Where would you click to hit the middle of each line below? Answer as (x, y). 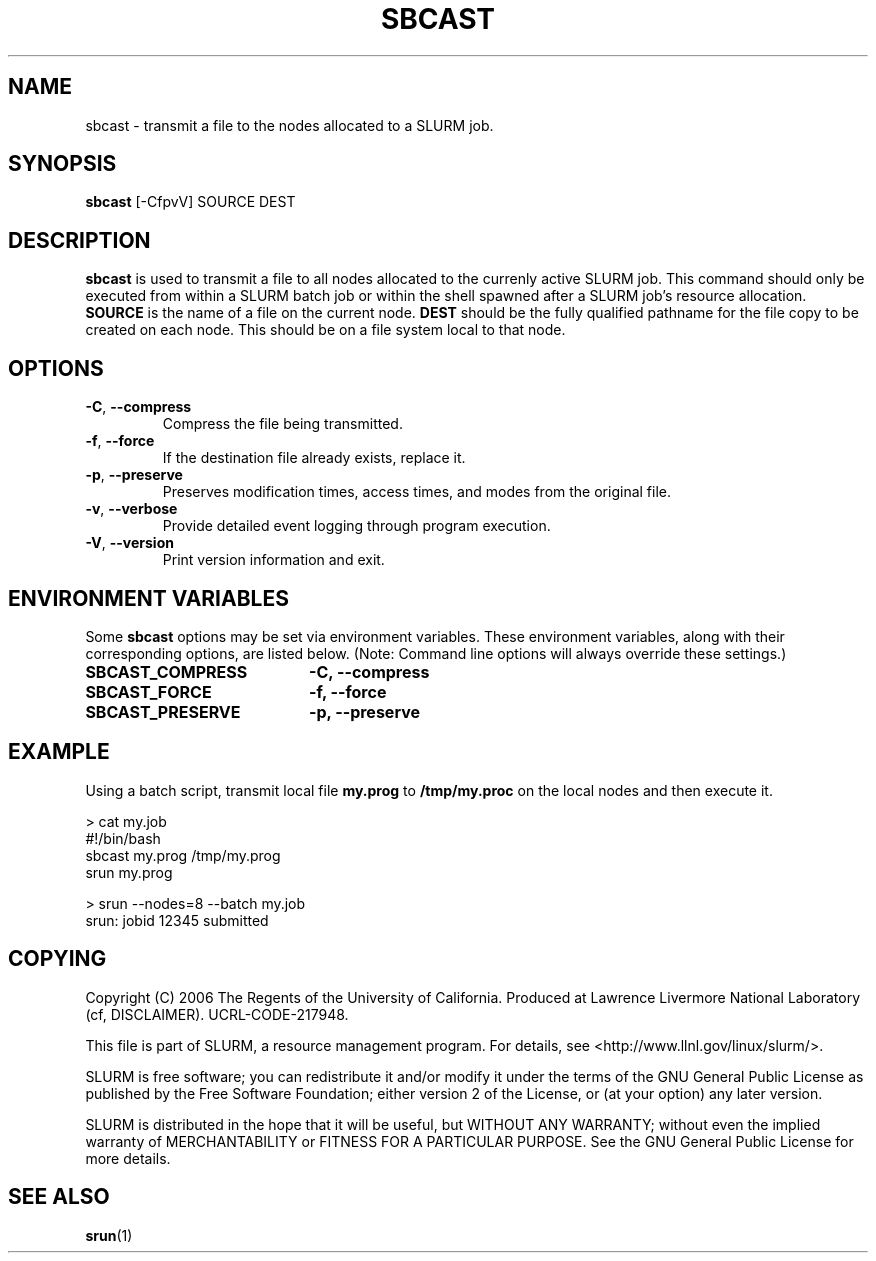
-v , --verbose (131, 509)
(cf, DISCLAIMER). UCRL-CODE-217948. (217, 1014)
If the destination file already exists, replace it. (314, 458)
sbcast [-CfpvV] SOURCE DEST (190, 202)
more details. (128, 1158)
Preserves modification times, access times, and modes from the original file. (417, 492)
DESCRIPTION (79, 240)
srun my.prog (129, 872)
